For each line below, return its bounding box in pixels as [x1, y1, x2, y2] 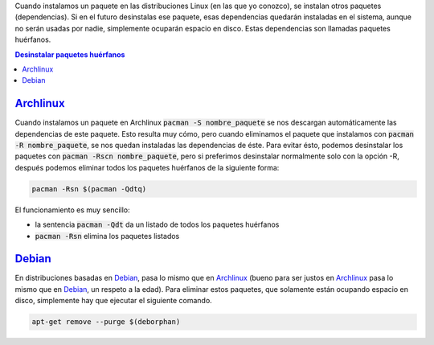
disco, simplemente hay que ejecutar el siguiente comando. [14, 296, 212, 306]
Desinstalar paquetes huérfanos [14, 49, 125, 60]
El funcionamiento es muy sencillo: [14, 205, 130, 215]
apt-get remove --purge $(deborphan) [31, 318, 181, 327]
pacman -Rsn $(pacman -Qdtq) [31, 184, 147, 193]
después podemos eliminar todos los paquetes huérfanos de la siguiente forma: [14, 162, 280, 172]
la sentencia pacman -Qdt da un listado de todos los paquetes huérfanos [35, 220, 280, 229]
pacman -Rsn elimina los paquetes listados [35, 231, 180, 240]
